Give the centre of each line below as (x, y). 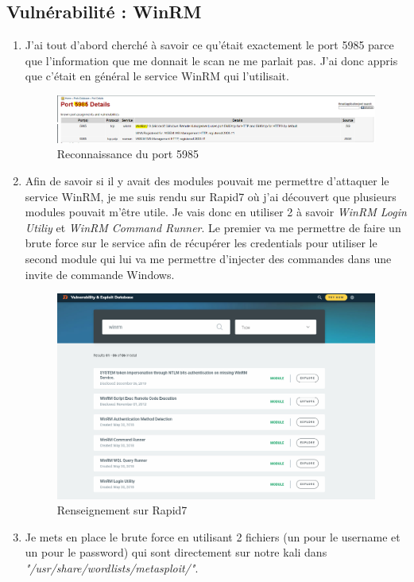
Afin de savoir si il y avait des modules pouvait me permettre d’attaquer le (207, 181)
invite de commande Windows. (100, 274)
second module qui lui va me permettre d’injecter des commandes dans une (208, 258)
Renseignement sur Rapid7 (122, 510)
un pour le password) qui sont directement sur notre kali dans (176, 552)
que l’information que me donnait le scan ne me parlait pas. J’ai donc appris (211, 60)
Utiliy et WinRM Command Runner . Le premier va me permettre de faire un (213, 227)
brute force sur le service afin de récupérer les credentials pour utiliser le (201, 243)
